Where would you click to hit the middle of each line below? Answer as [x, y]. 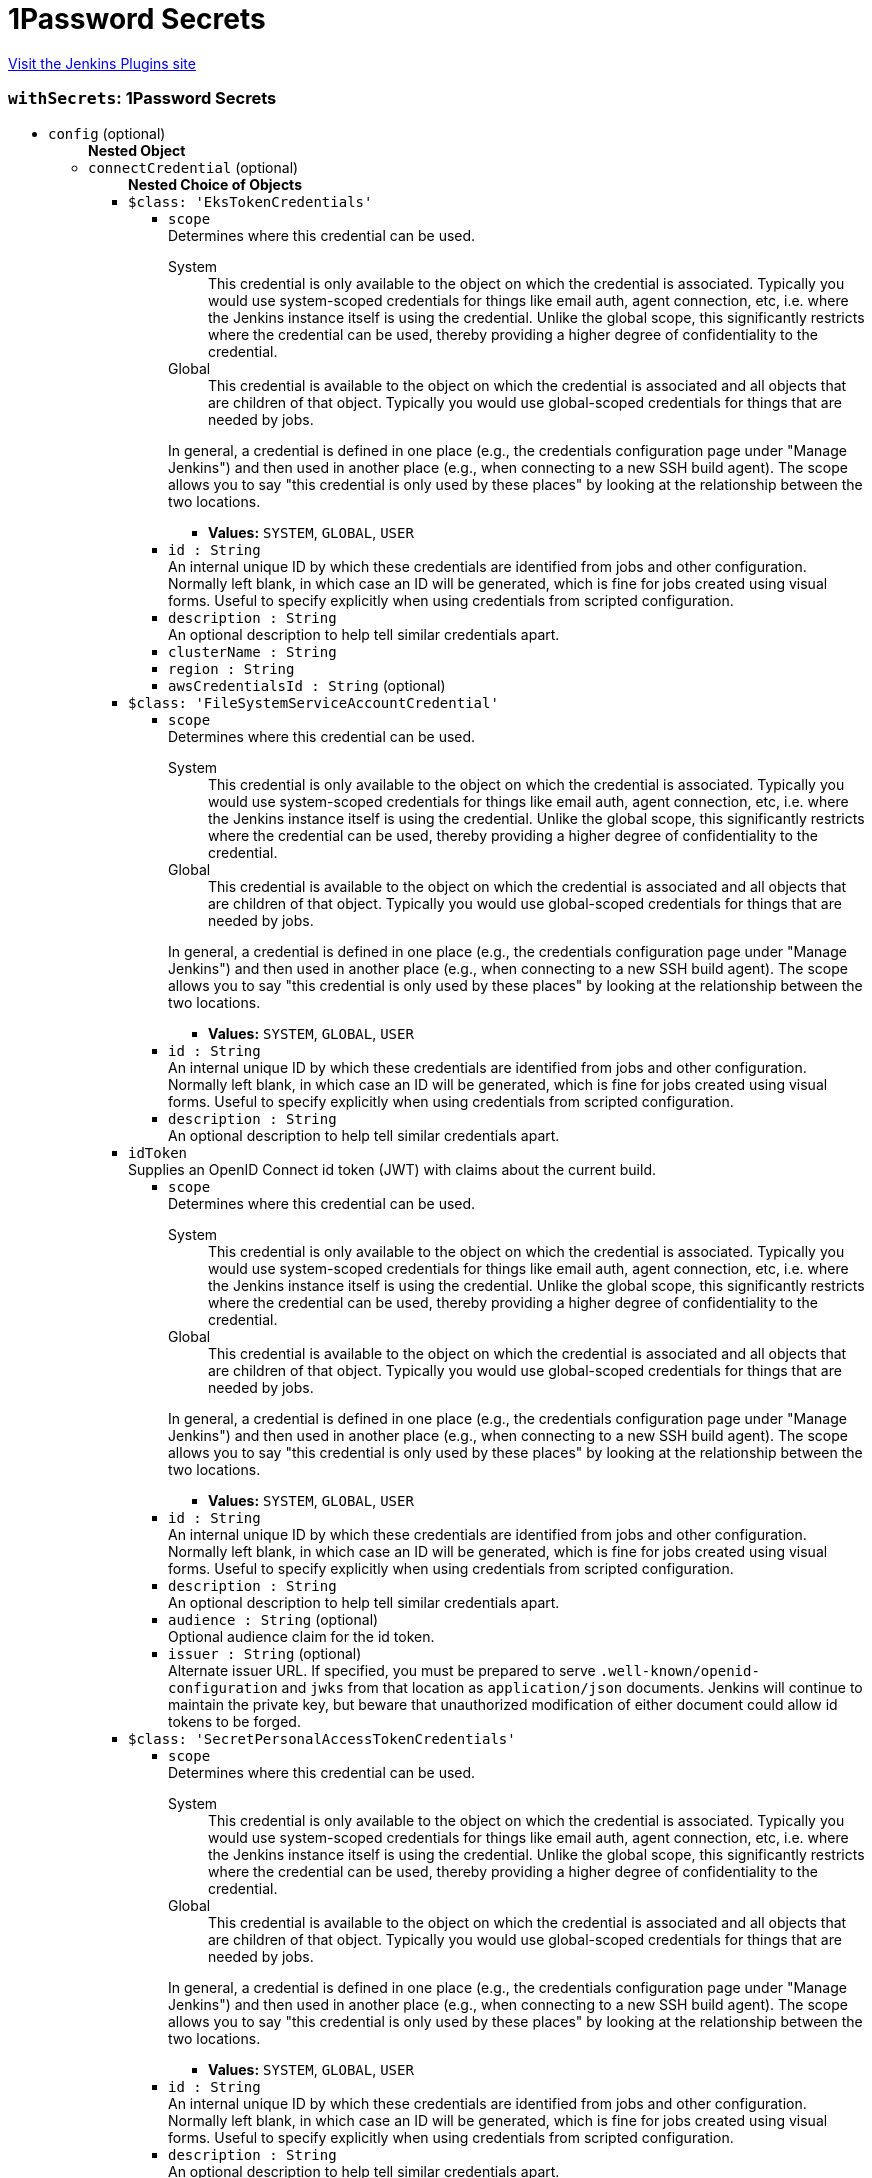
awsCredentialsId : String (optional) [307, 685]
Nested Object [137, 150]
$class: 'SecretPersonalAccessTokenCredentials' [322, 1738]
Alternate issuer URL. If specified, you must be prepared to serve [382, 1670]
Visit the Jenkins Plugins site [102, 63]
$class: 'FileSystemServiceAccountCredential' [313, 702]
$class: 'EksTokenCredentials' [250, 201]
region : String [231, 668]
